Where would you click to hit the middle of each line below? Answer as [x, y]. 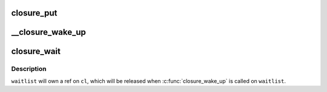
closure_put [34, 13]
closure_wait [36, 51]
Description [29, 69]
